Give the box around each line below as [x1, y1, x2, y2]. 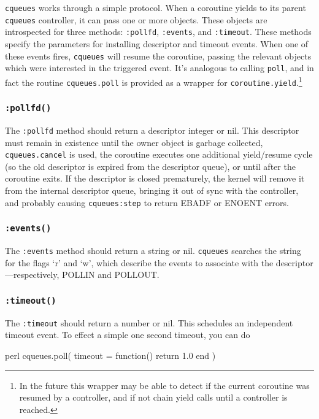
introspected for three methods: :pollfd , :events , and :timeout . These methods [5, 25, 312, 38]
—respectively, [5, 268, 60, 281]
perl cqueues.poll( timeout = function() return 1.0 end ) [5, 348, 216, 361]
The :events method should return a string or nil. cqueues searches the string [5, 244, 301, 257]
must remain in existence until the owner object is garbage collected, [5, 136, 263, 148]
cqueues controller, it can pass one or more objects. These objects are [5, 13, 267, 26]
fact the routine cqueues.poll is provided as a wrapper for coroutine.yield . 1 [5, 74, 302, 88]
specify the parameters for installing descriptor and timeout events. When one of [5, 37, 309, 50]
